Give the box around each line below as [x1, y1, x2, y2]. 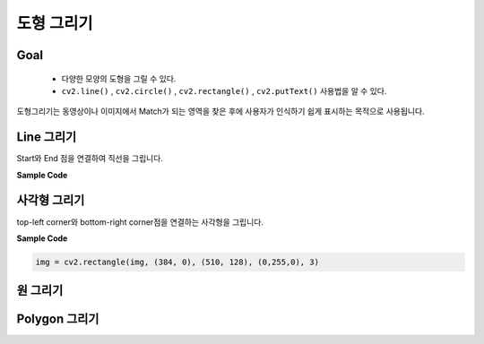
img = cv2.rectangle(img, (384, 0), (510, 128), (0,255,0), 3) [35, 256, 320, 267]
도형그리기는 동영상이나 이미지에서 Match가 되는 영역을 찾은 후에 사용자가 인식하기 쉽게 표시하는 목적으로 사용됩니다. [16, 106, 425, 116]
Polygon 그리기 [16, 312, 99, 327]
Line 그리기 [16, 130, 77, 145]
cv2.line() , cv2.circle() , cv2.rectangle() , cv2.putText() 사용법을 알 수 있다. [61, 85, 387, 96]
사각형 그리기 [16, 193, 85, 208]
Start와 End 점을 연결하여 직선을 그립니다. [16, 153, 163, 164]
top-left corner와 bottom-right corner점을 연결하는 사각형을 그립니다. [16, 216, 264, 228]
